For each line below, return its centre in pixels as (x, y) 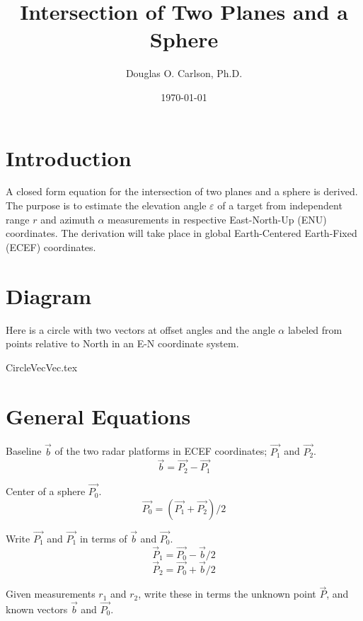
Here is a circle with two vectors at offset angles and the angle (140, 329)
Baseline (24, 451)
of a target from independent (280, 205)
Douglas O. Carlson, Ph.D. (184, 73)
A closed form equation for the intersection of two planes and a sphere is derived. (182, 191)
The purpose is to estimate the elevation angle (106, 205)
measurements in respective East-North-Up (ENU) (217, 219)
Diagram (49, 295)
